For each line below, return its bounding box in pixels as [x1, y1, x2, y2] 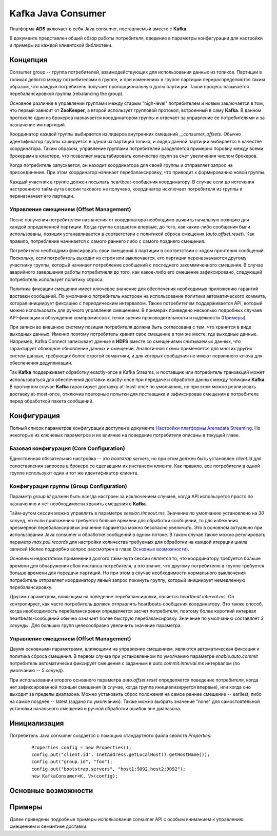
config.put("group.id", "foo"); [31, 759, 113, 765]
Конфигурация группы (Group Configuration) [9, 483, 128, 490]
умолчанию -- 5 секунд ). [9, 668, 64, 674]
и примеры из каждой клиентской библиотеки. [9, 42, 113, 48]
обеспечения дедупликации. [9, 360, 73, 366]
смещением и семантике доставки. [9, 823, 88, 829]
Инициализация [9, 719, 64, 728]
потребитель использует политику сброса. [9, 276, 104, 282]
